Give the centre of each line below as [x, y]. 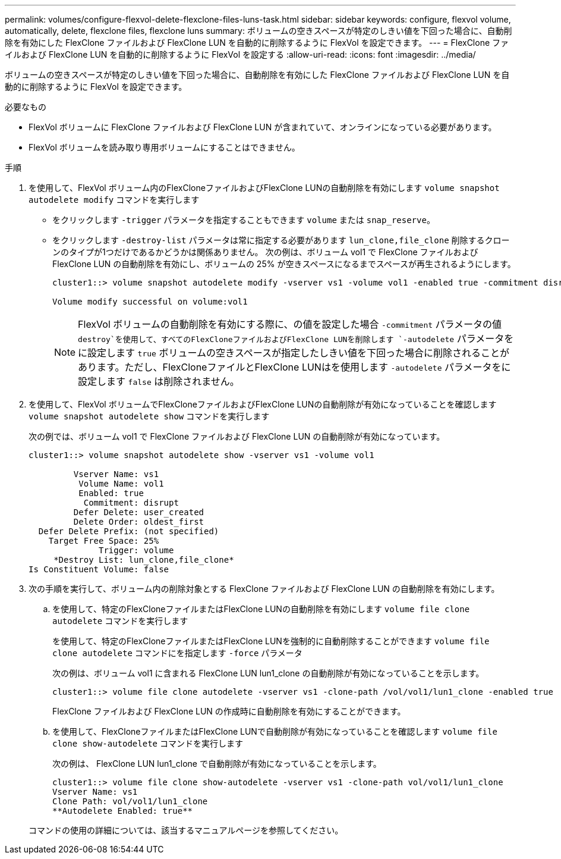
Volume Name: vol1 [121, 484]
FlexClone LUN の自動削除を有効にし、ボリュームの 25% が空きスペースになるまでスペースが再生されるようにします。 [284, 264]
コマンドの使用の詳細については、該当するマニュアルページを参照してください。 [186, 830]
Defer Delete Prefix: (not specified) [129, 531]
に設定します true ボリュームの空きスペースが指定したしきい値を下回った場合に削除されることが [294, 353]
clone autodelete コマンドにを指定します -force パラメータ [177, 653]
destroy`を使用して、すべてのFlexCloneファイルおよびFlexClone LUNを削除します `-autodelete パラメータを [296, 338]
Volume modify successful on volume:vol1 [150, 302]
